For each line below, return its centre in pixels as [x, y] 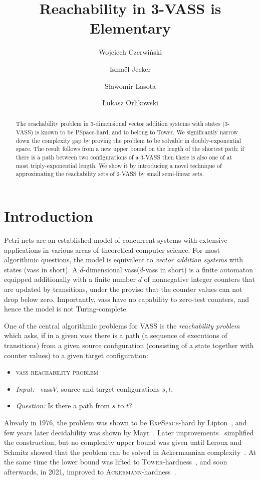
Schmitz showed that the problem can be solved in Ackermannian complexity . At [130, 452]
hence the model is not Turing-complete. [66, 309]
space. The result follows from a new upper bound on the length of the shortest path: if [130, 149]
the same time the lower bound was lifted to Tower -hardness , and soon [116, 462]
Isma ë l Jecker [130, 68]
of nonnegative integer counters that [200, 279]
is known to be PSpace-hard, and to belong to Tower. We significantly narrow [137, 132]
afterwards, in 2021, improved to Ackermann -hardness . [90, 471]
